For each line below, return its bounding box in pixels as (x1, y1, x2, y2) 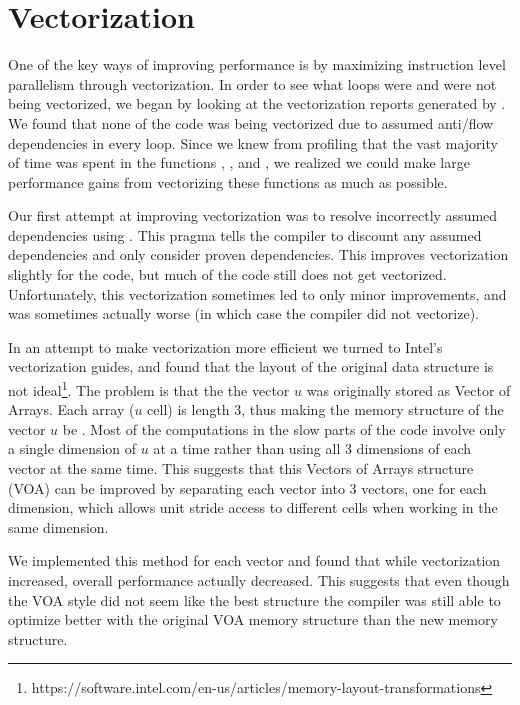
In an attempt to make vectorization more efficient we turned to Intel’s (8, 336, 443, 357)
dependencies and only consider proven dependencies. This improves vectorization (8, 244, 509, 265)
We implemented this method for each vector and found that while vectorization (8, 550, 501, 571)
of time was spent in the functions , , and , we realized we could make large (8, 152, 470, 173)
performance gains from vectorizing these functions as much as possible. (8, 171, 448, 192)
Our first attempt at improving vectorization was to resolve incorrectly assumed (8, 205, 498, 226)
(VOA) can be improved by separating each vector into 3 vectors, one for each (8, 477, 487, 498)
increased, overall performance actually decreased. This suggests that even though (8, 570, 510, 591)
